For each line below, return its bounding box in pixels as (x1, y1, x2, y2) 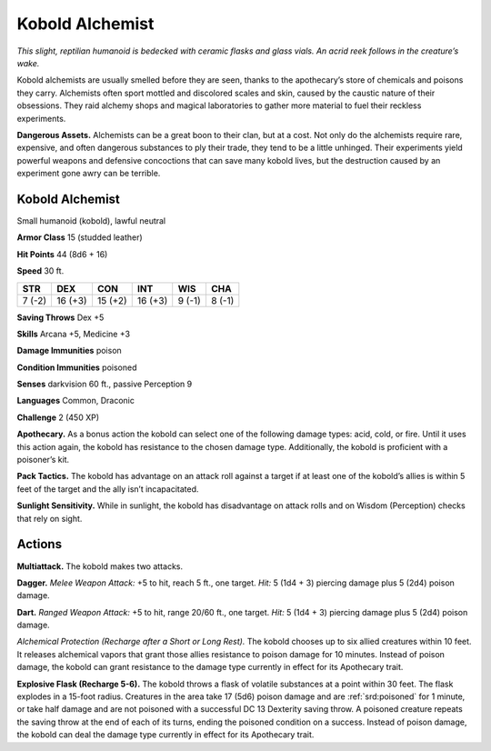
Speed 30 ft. (16, 265, 65, 276)
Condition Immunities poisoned (16, 362, 137, 373)
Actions (16, 536, 63, 552)
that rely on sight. (16, 513, 83, 524)
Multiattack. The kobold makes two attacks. (16, 560, 184, 572)
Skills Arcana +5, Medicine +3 (16, 328, 131, 339)
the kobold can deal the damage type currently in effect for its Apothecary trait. (16, 729, 315, 740)
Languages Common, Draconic (16, 396, 135, 406)
